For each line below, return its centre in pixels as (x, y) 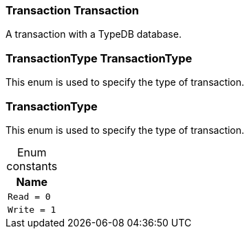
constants (32, 166)
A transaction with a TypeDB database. (94, 34)
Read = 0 (29, 196)
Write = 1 (32, 209)
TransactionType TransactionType (99, 58)
